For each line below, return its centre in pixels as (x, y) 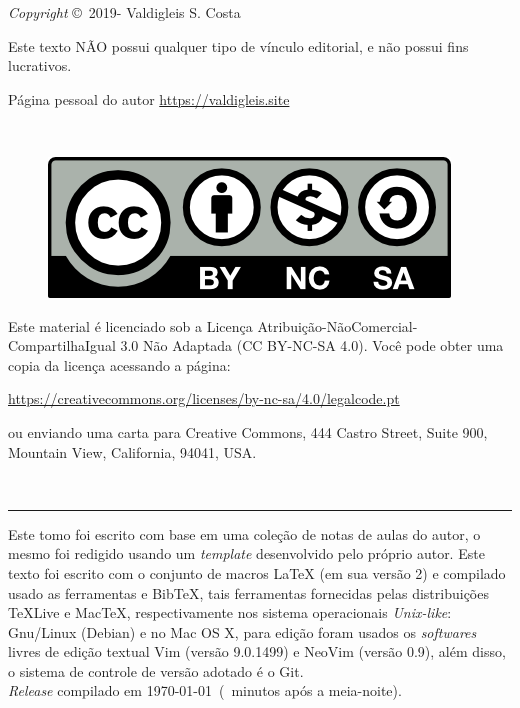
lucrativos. (40, 65)
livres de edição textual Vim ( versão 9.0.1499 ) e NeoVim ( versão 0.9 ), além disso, (257, 651)
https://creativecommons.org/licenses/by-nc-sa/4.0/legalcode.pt (204, 398)
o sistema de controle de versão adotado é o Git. (156, 670)
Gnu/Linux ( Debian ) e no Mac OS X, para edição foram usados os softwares (242, 631)
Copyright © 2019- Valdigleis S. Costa (124, 12)
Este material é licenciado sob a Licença (130, 325)
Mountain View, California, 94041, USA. (132, 451)
